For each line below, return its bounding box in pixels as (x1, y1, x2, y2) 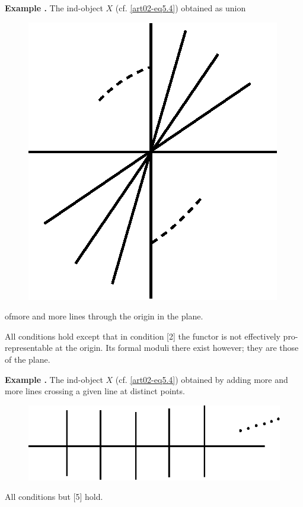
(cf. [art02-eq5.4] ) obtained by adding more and (115, 373, 288, 385)
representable (5, 341, 53, 354)
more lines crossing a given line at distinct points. (5, 385, 185, 397)
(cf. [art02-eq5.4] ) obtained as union (115, 2, 246, 14)
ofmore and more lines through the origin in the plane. (5, 310, 203, 322)
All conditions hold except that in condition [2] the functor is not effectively (5, 329, 280, 342)
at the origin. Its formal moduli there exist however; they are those (55, 341, 299, 354)
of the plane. (5, 353, 50, 365)
